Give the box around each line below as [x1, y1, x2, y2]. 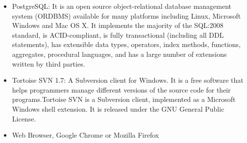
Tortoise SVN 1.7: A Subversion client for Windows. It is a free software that [12, 75, 244, 85]
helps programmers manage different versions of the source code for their [12, 84, 231, 95]
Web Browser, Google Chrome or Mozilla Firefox [12, 130, 159, 140]
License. [12, 113, 36, 123]
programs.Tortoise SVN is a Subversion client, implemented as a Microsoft [12, 94, 236, 104]
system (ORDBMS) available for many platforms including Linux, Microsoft [12, 10, 241, 21]
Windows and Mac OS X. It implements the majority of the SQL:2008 [12, 20, 223, 30]
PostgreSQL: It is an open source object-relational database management [12, 1, 232, 11]
